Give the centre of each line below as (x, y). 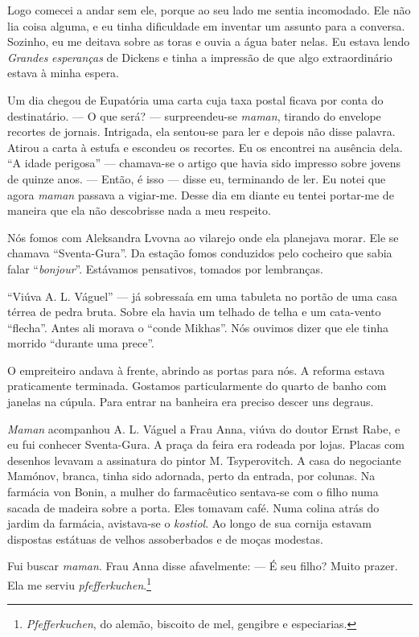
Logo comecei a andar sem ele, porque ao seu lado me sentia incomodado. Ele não (209, 10)
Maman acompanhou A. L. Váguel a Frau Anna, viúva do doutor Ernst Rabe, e (204, 428)
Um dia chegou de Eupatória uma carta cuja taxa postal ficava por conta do (195, 99)
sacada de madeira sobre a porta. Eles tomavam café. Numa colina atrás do (193, 507)
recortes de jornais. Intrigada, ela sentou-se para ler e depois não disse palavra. (201, 132)
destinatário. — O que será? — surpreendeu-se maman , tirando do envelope (194, 115)
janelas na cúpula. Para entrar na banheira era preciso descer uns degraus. (191, 402)
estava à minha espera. (64, 73)
